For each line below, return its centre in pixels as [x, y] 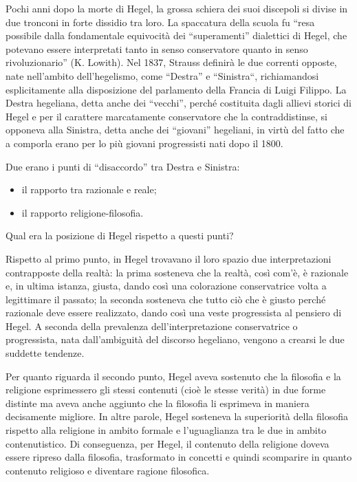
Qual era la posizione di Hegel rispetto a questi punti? [120, 235]
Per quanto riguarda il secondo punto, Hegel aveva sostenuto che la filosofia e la [173, 376]
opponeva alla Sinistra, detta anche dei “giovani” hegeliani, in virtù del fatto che [175, 130]
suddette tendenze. [45, 353]
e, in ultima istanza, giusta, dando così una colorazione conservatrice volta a [166, 286]
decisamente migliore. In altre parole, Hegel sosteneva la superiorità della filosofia [177, 416]
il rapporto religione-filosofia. [83, 212]
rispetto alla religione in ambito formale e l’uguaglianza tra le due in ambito [166, 430]
